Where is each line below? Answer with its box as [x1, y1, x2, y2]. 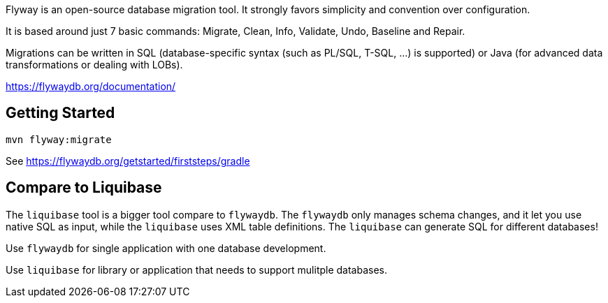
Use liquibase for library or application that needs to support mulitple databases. [6, 263, 388, 276]
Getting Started [6, 104, 115, 122]
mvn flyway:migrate [6, 133, 112, 145]
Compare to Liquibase [6, 179, 162, 197]
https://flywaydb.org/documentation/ [6, 80, 176, 92]
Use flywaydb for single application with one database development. [6, 242, 326, 254]
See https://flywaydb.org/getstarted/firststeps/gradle [6, 154, 250, 167]
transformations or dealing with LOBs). [6, 59, 183, 71]
